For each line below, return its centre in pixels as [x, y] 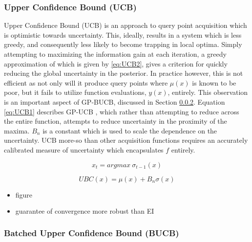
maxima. [17, 130]
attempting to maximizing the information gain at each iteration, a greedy [115, 54]
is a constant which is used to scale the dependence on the [130, 130]
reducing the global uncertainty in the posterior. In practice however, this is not [124, 73]
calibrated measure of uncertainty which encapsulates [84, 149]
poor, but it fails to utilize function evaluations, [75, 92]
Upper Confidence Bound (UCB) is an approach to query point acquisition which [126, 25]
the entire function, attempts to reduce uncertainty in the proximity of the [115, 121]
